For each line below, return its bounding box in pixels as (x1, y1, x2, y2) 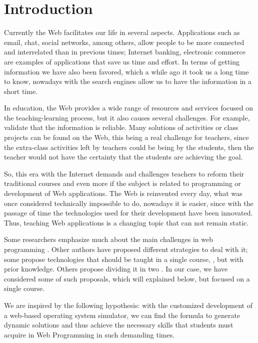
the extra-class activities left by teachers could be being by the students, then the (4, 141, 254, 152)
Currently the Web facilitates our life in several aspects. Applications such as (4, 27, 240, 37)
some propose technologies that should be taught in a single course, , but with (4, 253, 243, 264)
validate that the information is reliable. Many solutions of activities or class (4, 122, 238, 132)
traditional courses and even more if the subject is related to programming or (4, 178, 241, 188)
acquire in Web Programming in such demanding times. (4, 329, 175, 339)
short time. (4, 85, 38, 96)
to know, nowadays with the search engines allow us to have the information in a (4, 76, 252, 86)
